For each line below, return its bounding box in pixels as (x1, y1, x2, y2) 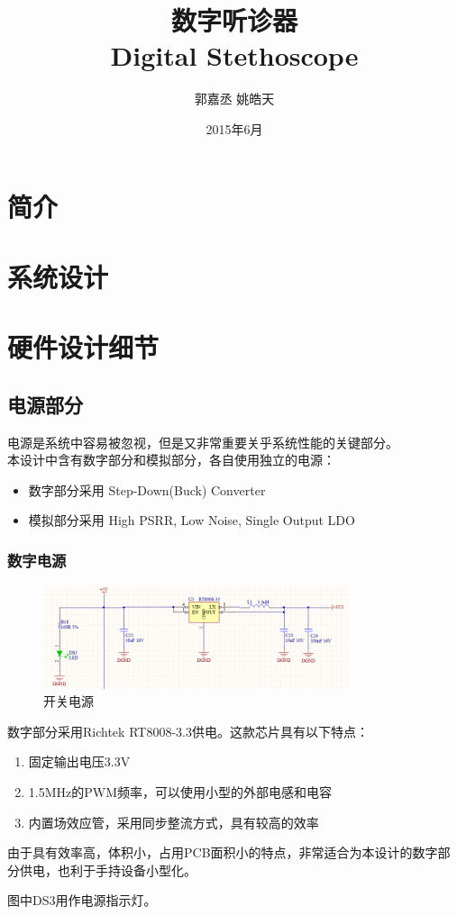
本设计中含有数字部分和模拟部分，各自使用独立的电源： (7, 450, 335, 469)
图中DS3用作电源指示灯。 (7, 891, 157, 910)
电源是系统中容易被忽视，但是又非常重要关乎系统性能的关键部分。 (7, 432, 398, 451)
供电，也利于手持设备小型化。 (19, 860, 197, 879)
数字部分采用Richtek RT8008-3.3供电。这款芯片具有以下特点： (7, 721, 369, 740)
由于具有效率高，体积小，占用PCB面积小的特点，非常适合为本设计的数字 (7, 843, 438, 862)
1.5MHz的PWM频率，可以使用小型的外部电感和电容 (28, 783, 333, 802)
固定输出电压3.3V (28, 752, 131, 771)
